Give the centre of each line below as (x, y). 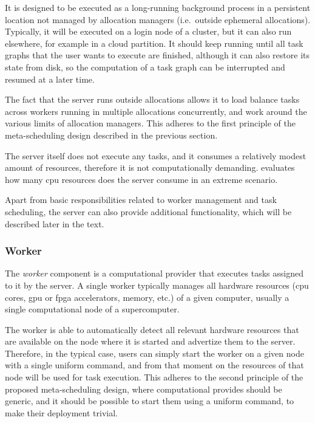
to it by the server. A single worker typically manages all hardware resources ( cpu (157, 285)
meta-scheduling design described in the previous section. (111, 135)
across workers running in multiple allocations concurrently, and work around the (156, 111)
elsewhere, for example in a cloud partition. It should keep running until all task (154, 43)
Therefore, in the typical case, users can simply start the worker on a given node (154, 353)
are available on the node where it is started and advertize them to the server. (150, 341)
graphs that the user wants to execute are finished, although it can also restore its (157, 55)
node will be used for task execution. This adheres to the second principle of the (154, 377)
